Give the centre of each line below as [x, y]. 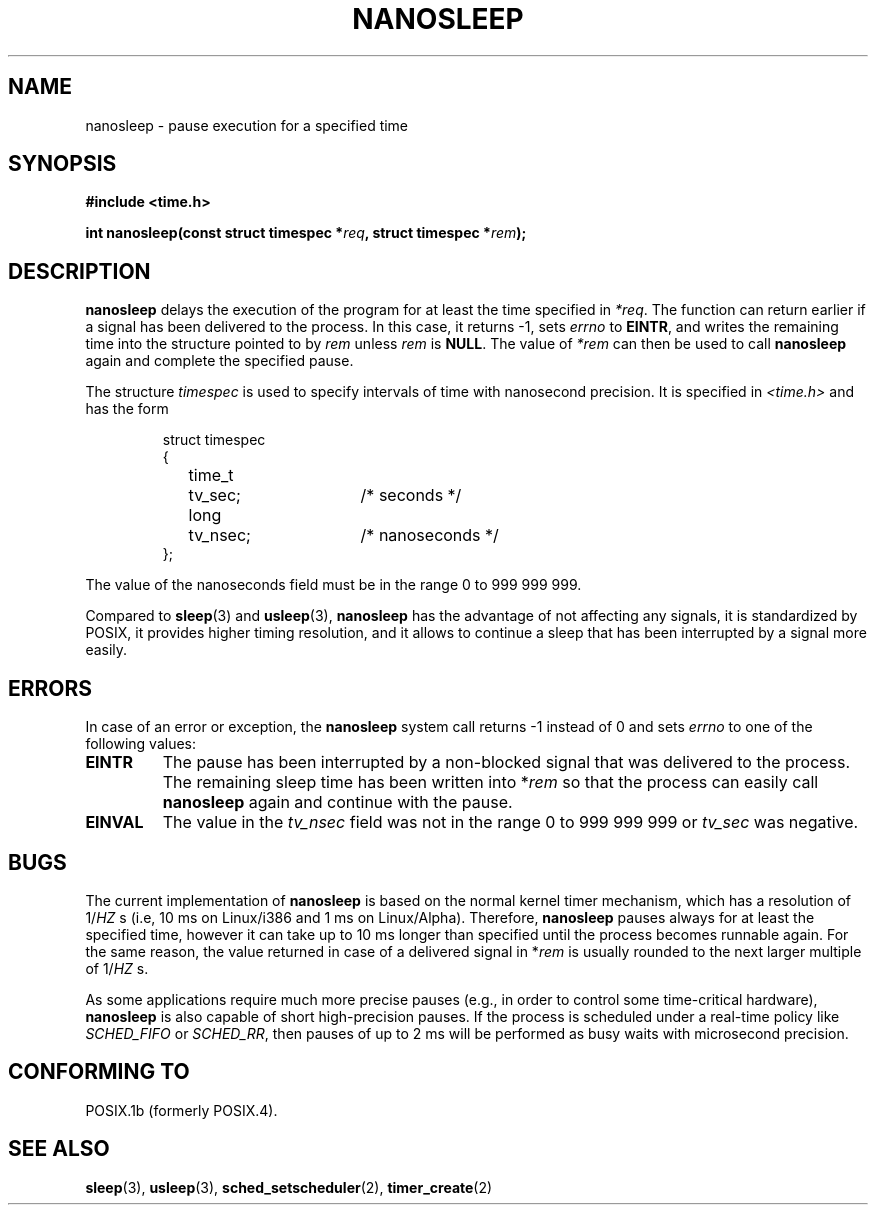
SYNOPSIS [62, 164]
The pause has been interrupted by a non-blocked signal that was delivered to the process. [506, 762]
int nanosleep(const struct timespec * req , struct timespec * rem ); [306, 233]
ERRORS [50, 688]
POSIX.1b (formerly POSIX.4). [181, 1110]
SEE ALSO [59, 1149]
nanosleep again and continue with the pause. [337, 802]
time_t [211, 475]
